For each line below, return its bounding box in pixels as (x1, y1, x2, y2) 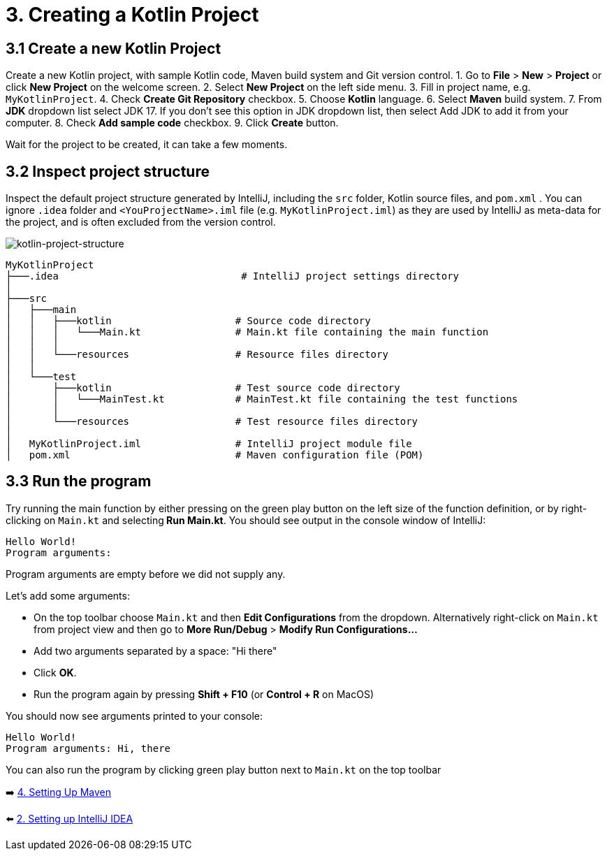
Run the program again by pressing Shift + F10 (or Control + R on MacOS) (34, 688, 374, 700)
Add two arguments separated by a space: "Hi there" (34, 644, 277, 657)
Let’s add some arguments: (6, 589, 130, 602)
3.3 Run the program (6, 472, 152, 491)
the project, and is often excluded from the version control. (6, 216, 276, 228)
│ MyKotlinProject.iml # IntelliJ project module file (6, 438, 412, 450)
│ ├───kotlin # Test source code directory (6, 382, 400, 394)
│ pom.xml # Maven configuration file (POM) (6, 449, 424, 461)
